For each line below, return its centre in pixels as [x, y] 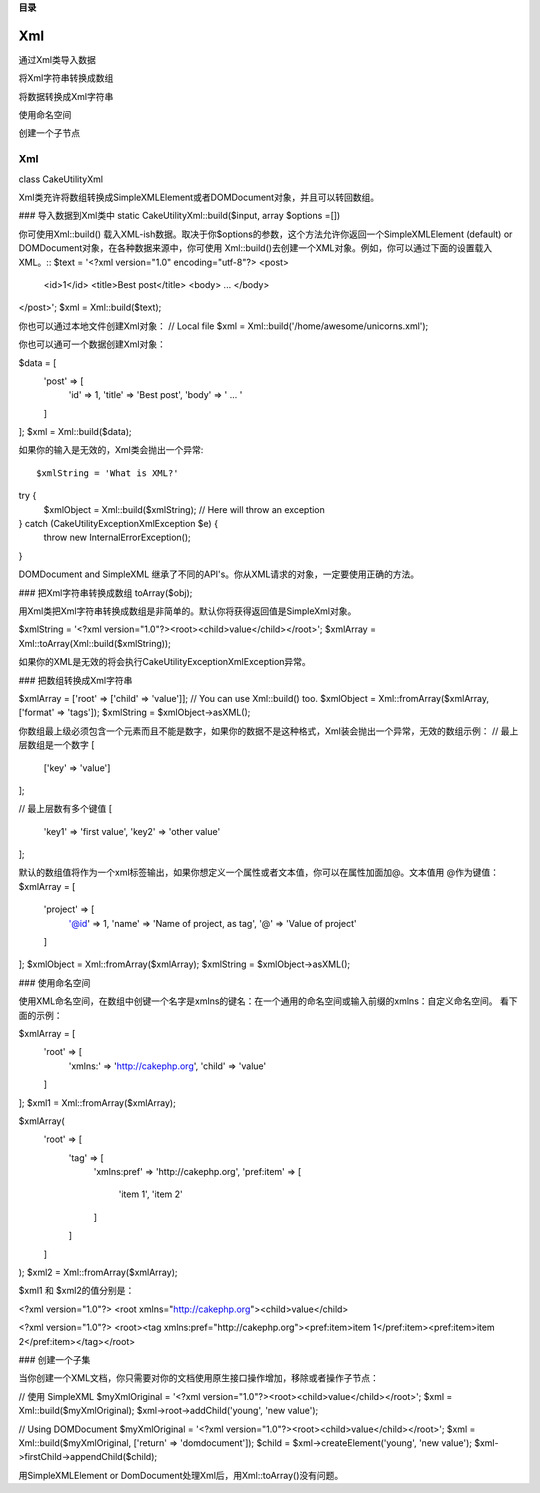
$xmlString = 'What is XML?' [107, 473]
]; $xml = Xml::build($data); [75, 432]
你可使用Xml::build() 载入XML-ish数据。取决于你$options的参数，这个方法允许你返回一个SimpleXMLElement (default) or [265, 234]
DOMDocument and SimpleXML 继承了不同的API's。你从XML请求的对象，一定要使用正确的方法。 [219, 574]
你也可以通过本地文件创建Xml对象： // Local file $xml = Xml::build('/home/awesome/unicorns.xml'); [223, 326]
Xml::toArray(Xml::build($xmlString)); [95, 643]
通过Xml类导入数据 [57, 59]
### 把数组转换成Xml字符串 [75, 680]
